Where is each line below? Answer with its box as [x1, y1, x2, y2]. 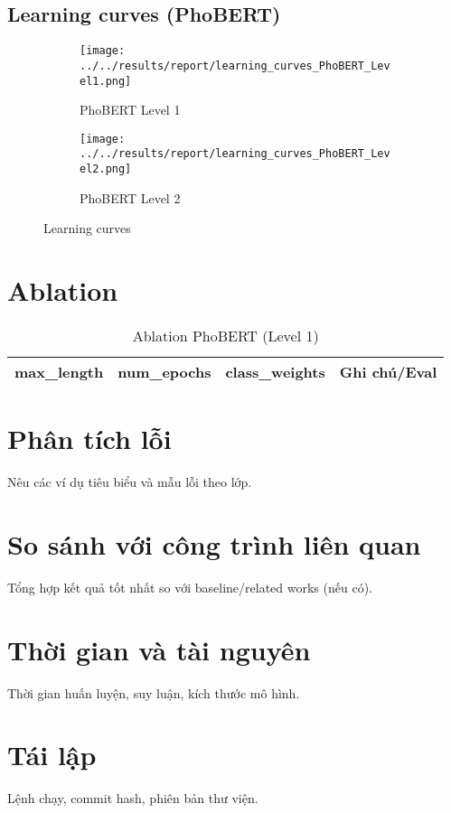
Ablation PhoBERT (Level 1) [132, 325, 319, 347]
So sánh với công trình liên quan [7, 525, 421, 562]
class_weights [225, 361, 325, 383]
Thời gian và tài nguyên [7, 631, 311, 668]
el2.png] [80, 163, 132, 176]
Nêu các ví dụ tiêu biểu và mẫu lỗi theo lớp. [7, 472, 252, 491]
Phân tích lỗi [7, 420, 172, 457]
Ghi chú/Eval [339, 361, 437, 383]
